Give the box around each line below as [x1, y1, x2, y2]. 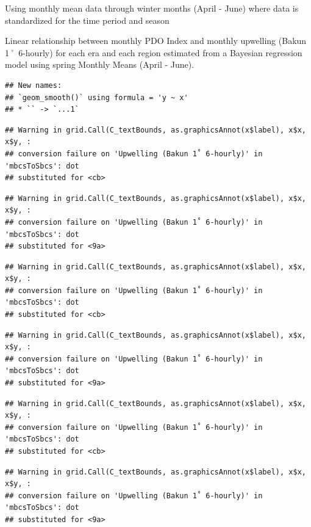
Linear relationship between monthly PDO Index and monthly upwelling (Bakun [5, 34, 307, 47]
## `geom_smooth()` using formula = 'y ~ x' [5, 93, 188, 102]
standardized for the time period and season [5, 13, 170, 26]
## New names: [5, 81, 62, 90]
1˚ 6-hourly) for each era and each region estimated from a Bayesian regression [5, 46, 302, 59]
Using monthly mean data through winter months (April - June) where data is [5, 2, 299, 14]
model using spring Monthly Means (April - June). [5, 58, 195, 71]
